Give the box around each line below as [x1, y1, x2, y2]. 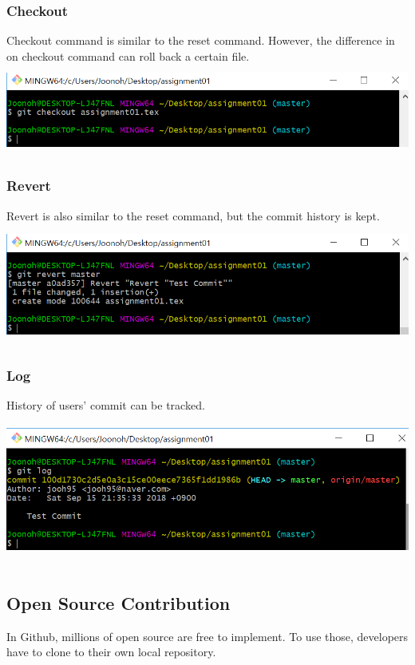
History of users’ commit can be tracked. [6, 397, 205, 414]
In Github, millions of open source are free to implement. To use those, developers [6, 627, 409, 644]
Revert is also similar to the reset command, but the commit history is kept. [6, 207, 380, 224]
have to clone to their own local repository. [6, 643, 216, 660]
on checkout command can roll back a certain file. [6, 47, 250, 64]
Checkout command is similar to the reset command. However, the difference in [6, 32, 395, 49]
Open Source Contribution [6, 590, 231, 615]
